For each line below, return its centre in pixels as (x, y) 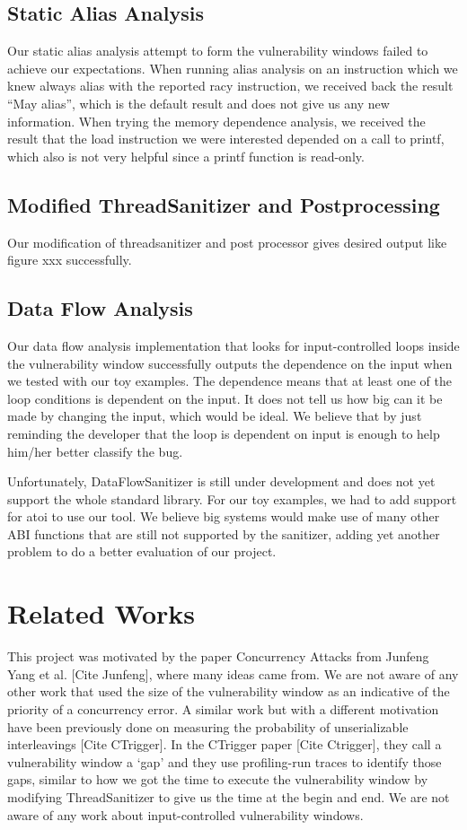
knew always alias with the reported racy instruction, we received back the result (230, 86)
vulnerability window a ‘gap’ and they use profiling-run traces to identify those (225, 761)
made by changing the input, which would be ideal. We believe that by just (215, 416)
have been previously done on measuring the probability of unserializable (208, 726)
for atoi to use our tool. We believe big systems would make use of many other (224, 516)
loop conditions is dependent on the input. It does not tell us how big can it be (225, 398)
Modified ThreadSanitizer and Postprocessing (224, 204)
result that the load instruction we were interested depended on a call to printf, (226, 139)
